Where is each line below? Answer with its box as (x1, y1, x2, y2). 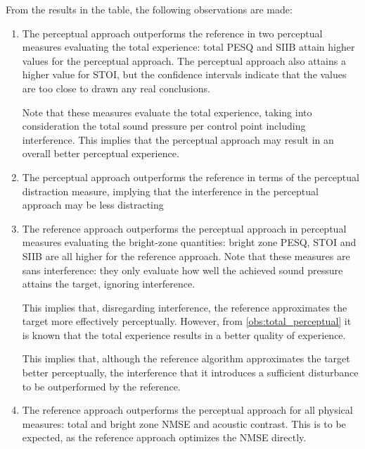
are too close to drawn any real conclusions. (22, 80, 210, 95)
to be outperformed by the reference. (22, 379, 181, 393)
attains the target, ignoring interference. (22, 276, 196, 291)
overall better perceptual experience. (22, 146, 179, 161)
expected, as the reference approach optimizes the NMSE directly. (22, 430, 307, 445)
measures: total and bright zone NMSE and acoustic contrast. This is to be (22, 416, 346, 431)
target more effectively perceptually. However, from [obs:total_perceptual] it (22, 314, 352, 328)
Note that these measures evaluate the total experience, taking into (22, 104, 312, 119)
